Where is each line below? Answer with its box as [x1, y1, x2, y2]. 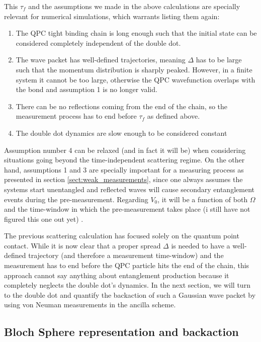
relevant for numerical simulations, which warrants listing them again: [4, 11, 220, 21]
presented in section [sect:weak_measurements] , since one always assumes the [4, 174, 243, 185]
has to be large [196, 54, 242, 65]
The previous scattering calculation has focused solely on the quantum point [4, 230, 239, 241]
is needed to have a [171, 240, 230, 250]
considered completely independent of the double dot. [16, 37, 181, 48]
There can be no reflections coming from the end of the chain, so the [16, 101, 228, 111]
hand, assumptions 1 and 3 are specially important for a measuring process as [4, 164, 244, 175]
